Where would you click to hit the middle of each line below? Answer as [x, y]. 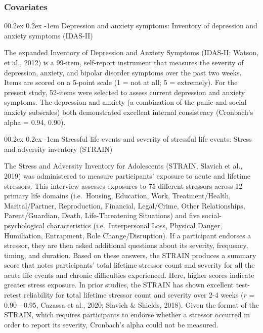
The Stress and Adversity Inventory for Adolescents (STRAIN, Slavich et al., [123, 166]
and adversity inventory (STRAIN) [58, 149]
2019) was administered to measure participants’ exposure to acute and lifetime [127, 175]
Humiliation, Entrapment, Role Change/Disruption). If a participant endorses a [128, 235]
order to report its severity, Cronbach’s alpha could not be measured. [111, 324]
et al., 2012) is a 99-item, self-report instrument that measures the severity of [124, 62]
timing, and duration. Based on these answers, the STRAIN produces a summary [130, 255]
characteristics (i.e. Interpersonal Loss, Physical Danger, [135, 225]
